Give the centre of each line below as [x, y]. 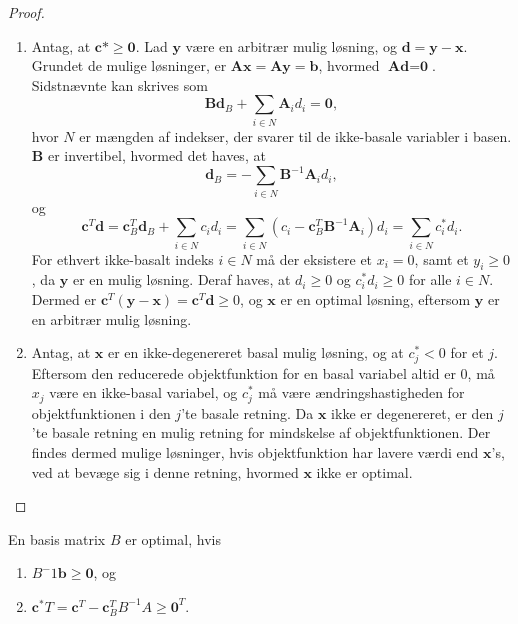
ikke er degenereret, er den [412, 412]
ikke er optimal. [364, 471]
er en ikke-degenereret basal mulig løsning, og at [255, 352]
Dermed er [64, 299]
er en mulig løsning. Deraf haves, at [181, 279]
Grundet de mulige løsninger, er [129, 65]
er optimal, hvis [173, 538]
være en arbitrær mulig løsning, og [291, 45]
